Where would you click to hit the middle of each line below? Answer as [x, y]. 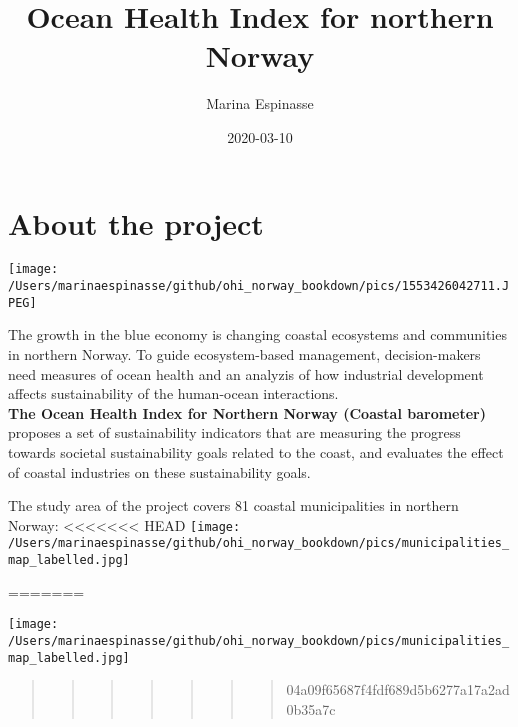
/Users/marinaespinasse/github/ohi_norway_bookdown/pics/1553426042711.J [259, 286]
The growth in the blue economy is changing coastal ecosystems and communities [257, 334]
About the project [136, 222]
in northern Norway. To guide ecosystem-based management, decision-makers [244, 354]
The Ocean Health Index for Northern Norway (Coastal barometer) [247, 412]
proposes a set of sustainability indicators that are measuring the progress [234, 432]
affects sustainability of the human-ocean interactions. [173, 393]
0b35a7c [311, 708]
